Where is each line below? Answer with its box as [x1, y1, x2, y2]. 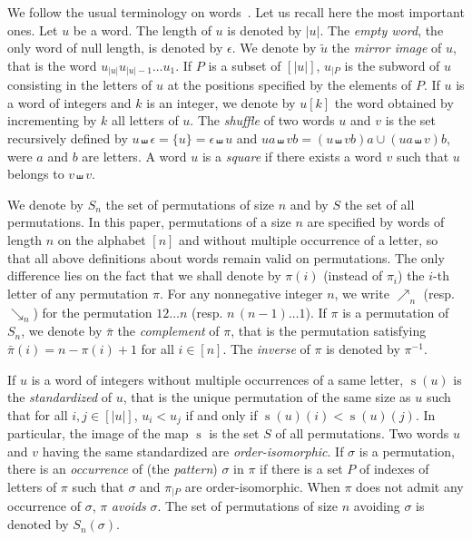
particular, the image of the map [7, 424, 189, 443]
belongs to [7, 164, 64, 183]
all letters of [112, 111, 179, 130]
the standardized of [7, 388, 113, 407]
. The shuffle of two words [190, 111, 335, 130]
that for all [7, 405, 68, 424]
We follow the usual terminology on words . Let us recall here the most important [7, 3, 465, 21]
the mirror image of [331, 38, 442, 57]
